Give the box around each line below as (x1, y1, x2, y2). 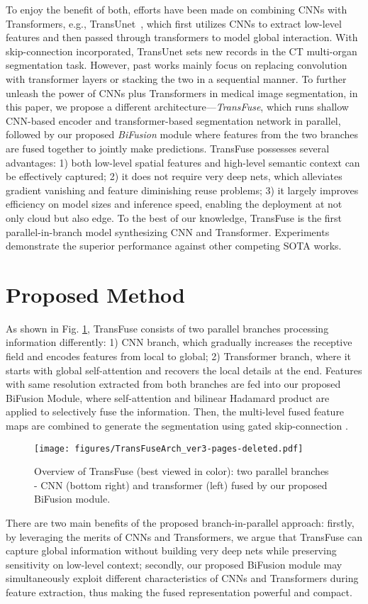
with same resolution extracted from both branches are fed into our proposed (6, 376, 341, 391)
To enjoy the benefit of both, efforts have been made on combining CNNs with (6, 2, 347, 16)
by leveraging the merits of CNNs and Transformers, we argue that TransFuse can (6, 529, 362, 544)
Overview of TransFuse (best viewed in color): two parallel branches (34, 464, 329, 479)
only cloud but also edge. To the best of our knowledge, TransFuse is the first (6, 210, 342, 225)
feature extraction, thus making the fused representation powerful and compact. (6, 584, 352, 599)
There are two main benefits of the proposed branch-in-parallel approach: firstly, (6, 515, 355, 530)
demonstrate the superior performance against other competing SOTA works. (6, 238, 342, 253)
